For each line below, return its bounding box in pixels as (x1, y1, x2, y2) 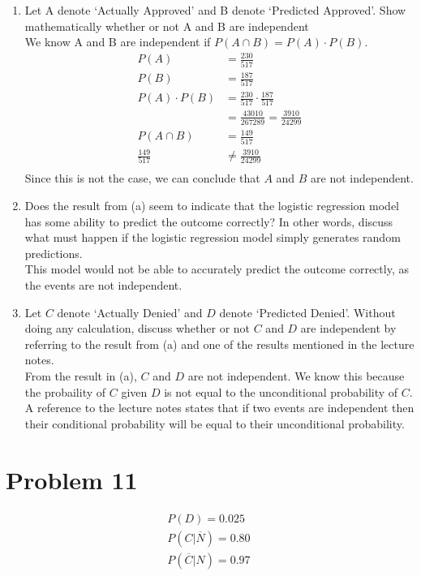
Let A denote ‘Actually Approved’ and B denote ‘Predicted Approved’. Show (24, 2, 406, 18)
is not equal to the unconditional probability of (164, 383, 398, 400)
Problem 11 (6, 462, 138, 496)
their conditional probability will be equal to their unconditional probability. (24, 415, 405, 432)
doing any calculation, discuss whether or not (24, 320, 251, 337)
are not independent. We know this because (187, 368, 405, 385)
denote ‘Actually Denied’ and (57, 303, 203, 320)
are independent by (300, 320, 397, 337)
